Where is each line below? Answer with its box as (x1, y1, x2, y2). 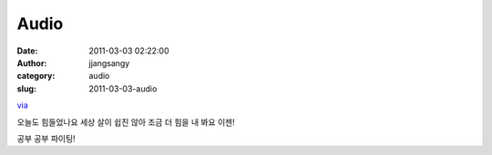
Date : (16, 45, 38, 56)
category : (16, 71, 56, 82)
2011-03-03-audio (88, 82, 158, 94)
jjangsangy (88, 57, 130, 68)
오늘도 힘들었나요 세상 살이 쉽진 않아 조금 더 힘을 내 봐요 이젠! (16, 116, 236, 127)
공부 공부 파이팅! (16, 132, 77, 144)
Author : (16, 57, 47, 68)
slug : (16, 82, 36, 94)
